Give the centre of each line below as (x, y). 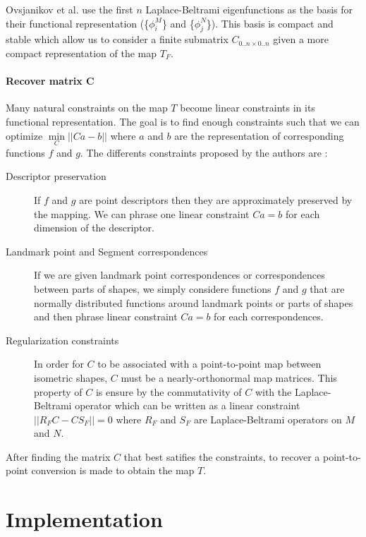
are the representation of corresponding (259, 135)
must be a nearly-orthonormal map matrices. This (229, 377)
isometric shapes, (71, 377)
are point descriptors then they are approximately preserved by (216, 199)
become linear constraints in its (248, 108)
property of (58, 391)
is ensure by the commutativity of (169, 391)
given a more (301, 39)
